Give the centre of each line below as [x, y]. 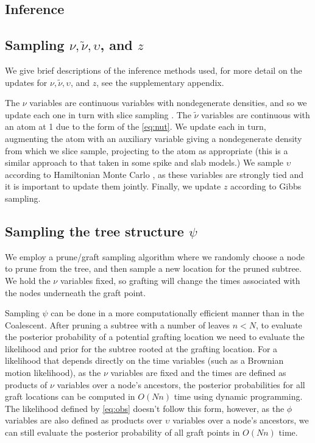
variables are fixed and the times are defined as [198, 373]
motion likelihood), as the [53, 373]
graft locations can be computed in [70, 396]
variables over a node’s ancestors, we [241, 420]
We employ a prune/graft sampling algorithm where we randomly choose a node [155, 256]
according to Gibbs [266, 186]
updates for [26, 82]
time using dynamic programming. [238, 396]
